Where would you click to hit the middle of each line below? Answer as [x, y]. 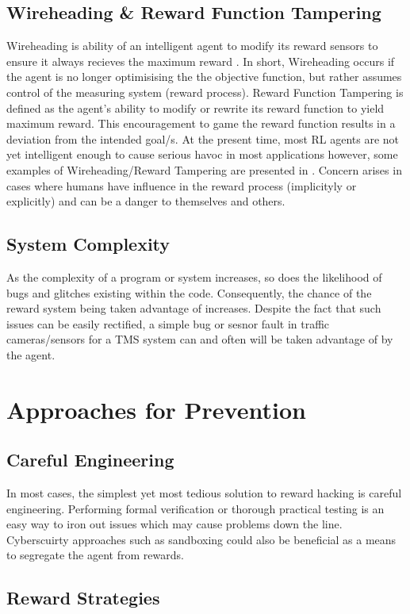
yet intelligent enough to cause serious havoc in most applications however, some [202, 154]
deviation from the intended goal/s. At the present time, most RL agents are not [203, 138]
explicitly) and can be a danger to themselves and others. [146, 201]
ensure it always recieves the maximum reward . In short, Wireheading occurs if [201, 61]
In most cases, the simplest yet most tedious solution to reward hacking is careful [204, 493]
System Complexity [88, 244]
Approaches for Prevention [156, 409]
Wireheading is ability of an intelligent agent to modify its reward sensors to [192, 46]
